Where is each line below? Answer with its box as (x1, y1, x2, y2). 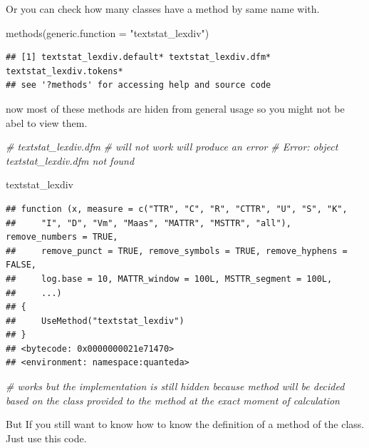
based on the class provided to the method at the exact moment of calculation (6, 392, 340, 407)
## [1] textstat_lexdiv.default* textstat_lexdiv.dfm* (6, 52, 271, 63)
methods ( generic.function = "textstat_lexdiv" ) (6, 25, 209, 40)
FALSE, (6, 260, 36, 270)
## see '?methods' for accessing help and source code (6, 80, 271, 91)
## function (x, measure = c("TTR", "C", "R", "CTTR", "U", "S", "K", (6, 203, 348, 214)
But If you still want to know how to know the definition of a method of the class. (6, 417, 365, 432)
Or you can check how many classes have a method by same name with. (6, 1, 320, 16)
